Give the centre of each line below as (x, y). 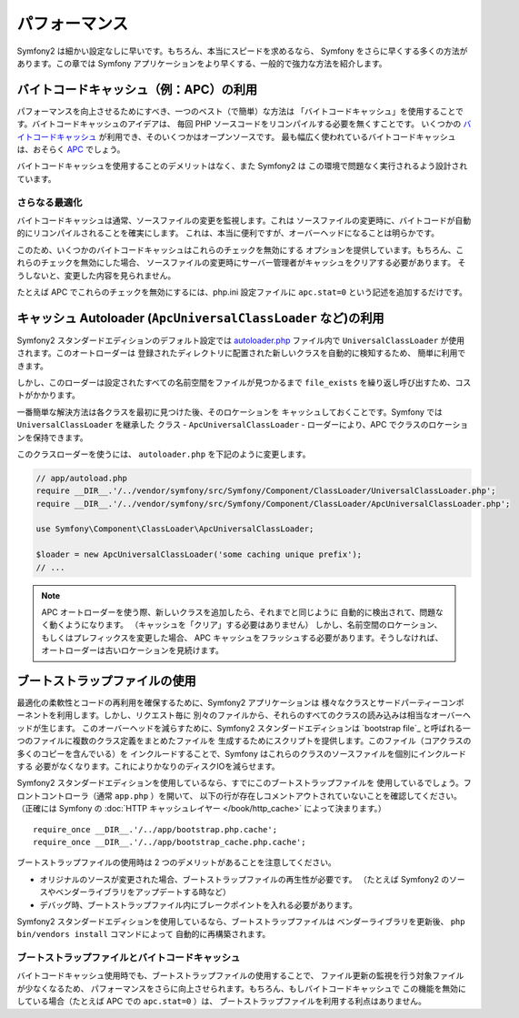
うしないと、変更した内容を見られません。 (96, 275)
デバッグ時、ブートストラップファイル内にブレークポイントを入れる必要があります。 (199, 904)
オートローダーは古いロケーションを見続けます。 (133, 650)
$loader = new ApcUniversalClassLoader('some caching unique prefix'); (199, 554)
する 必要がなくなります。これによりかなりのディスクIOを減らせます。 (149, 766)
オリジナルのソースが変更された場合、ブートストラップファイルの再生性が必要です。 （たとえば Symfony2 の (245, 879)
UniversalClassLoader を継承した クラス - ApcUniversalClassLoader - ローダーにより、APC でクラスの (223, 425)
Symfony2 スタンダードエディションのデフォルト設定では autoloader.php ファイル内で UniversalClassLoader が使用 (241, 340)
